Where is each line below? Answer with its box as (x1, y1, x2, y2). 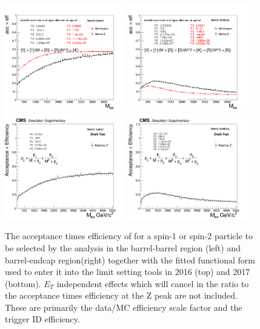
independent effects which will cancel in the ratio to (56, 277, 249, 290)
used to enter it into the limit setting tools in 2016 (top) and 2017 (5, 265, 250, 278)
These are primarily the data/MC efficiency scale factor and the (5, 300, 242, 313)
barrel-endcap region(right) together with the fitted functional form (5, 253, 255, 266)
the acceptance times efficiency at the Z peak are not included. (5, 289, 238, 302)
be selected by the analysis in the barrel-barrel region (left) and (5, 241, 241, 254)
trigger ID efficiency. (5, 313, 80, 325)
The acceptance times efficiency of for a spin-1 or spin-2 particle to (5, 229, 253, 242)
